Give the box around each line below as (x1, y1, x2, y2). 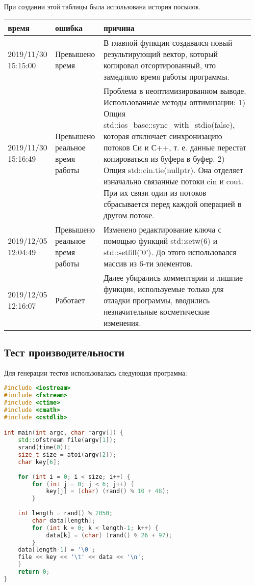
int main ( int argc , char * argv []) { (4, 429, 124, 437)
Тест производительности (4, 344, 125, 359)
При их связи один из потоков (103, 186, 206, 198)
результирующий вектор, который (103, 48, 218, 59)
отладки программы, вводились (103, 294, 210, 306)
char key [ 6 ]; (18, 458, 60, 466)
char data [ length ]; (32, 517, 96, 524)
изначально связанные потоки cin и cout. (103, 175, 244, 187)
